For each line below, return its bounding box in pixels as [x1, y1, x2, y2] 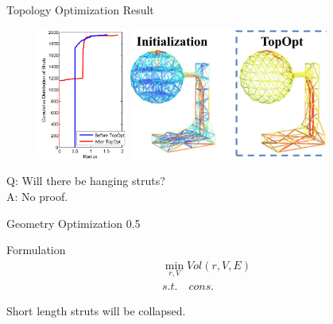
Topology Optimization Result [6, 2, 154, 17]
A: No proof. [6, 187, 68, 204]
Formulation [6, 241, 66, 258]
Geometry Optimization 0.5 [6, 214, 141, 231]
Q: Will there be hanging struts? [6, 172, 165, 189]
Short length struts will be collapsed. [6, 303, 186, 319]
